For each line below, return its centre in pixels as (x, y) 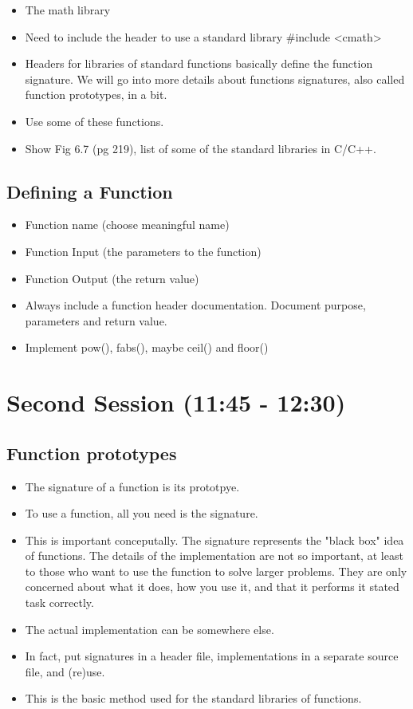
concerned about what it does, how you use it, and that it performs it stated (212, 587)
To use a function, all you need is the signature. (142, 513)
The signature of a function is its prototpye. (132, 486)
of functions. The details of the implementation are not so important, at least (214, 555)
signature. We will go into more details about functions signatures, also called (215, 79)
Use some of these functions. (94, 121)
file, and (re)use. (65, 671)
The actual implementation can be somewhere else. (149, 629)
